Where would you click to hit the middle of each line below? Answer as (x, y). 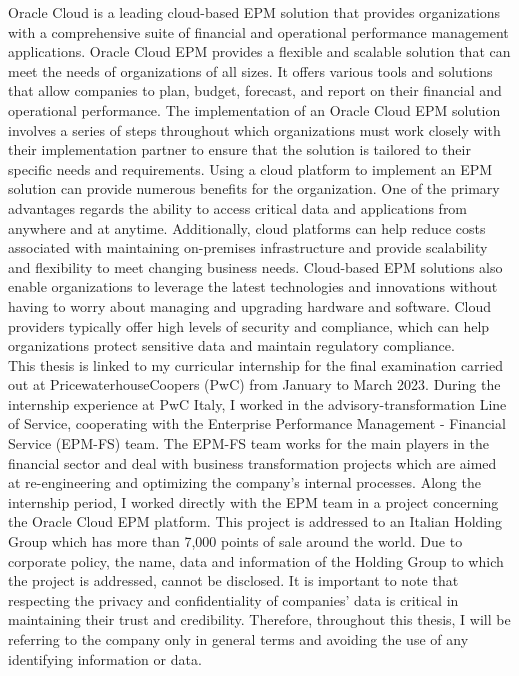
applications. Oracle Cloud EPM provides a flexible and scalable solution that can (259, 51)
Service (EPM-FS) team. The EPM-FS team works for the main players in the (248, 443)
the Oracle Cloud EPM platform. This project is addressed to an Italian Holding (255, 521)
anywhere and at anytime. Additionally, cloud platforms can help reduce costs (247, 227)
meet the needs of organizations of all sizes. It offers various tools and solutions (250, 70)
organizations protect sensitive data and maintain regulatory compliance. (231, 345)
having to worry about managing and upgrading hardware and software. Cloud (249, 305)
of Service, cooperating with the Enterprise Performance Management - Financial (257, 423)
